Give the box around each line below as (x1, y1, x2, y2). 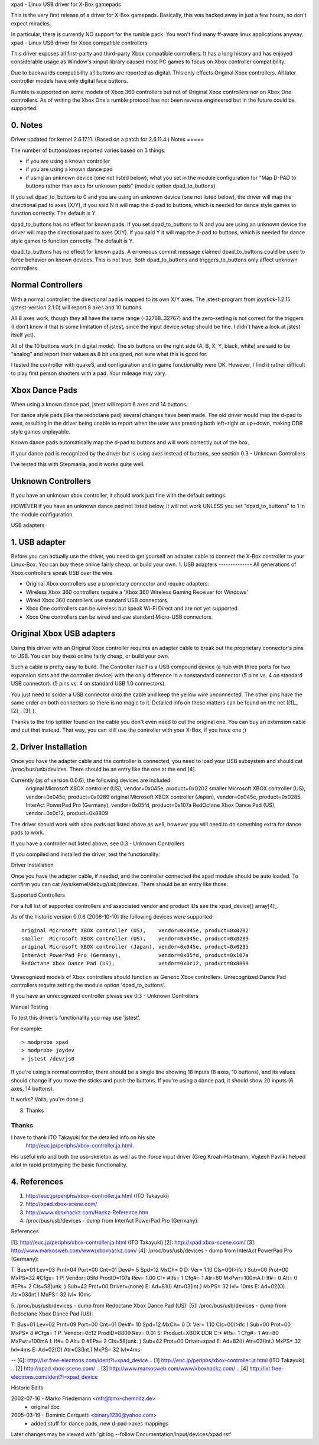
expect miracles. (11, 20, 51, 27)
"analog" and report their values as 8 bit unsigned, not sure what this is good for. (11, 350, 208, 357)
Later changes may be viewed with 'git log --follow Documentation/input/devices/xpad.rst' (11, 1431, 232, 1438)
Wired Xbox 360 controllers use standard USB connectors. (25, 596, 169, 603)
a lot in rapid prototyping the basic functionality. (11, 1161, 128, 1168)
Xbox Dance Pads (11, 385, 78, 395)
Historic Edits (11, 1384, 44, 1391)
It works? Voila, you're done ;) (11, 1096, 84, 1103)
